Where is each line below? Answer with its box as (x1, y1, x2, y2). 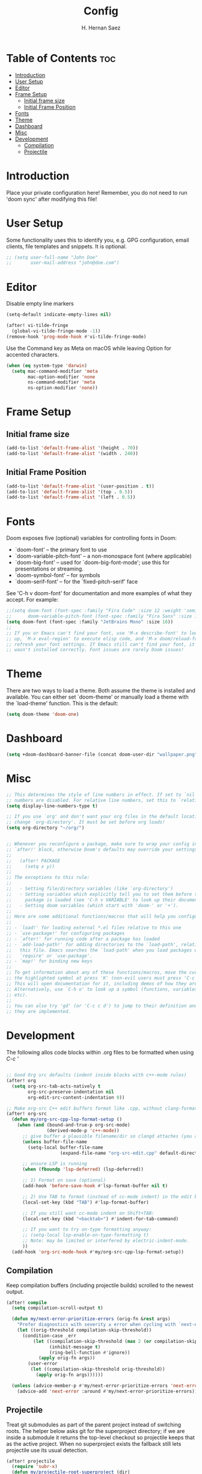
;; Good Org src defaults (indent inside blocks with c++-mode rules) (6, 1072, 187, 1078)
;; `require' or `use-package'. (6, 953, 93, 959)
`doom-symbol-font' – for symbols (14, 572, 100, 579)
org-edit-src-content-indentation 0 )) (28, 1094, 125, 1101)
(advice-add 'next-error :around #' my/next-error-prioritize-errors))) (17, 1388, 200, 1394)
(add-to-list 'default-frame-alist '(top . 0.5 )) (6, 489, 133, 495)
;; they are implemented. (6, 1009, 71, 1015)
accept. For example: (6, 596, 59, 604)
